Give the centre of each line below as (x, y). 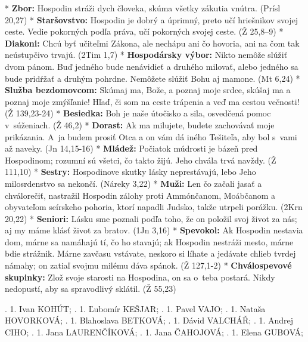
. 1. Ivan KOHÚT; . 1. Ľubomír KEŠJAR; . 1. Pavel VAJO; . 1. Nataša (135, 308)
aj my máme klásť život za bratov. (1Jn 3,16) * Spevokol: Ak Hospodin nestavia (154, 230)
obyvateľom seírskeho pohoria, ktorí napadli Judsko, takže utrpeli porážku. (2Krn (154, 207)
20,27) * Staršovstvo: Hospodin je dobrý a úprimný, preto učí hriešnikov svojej (152, 19)
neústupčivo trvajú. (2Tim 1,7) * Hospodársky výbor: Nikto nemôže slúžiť (146, 55)
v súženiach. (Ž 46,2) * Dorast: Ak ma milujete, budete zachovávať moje (140, 124)
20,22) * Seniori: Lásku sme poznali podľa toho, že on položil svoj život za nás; (151, 218)
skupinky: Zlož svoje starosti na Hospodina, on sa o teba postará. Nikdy (140, 277)
